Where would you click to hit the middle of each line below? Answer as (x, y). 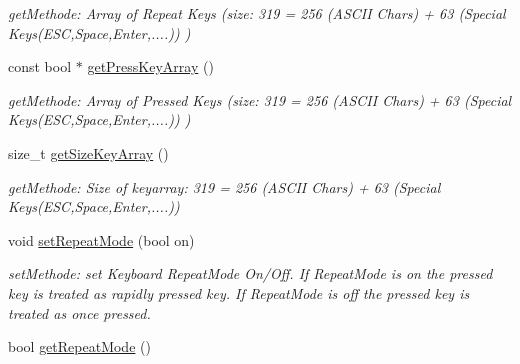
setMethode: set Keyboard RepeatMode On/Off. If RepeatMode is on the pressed (250, 273)
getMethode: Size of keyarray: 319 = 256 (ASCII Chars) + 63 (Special (224, 186)
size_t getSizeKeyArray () (88, 152)
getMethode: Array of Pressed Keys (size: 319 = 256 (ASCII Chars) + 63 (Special (260, 99)
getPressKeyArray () (150, 66)
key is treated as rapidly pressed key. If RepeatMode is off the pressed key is (239, 292)
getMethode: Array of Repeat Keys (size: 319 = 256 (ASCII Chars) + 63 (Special (257, 13)
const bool (40, 66)
